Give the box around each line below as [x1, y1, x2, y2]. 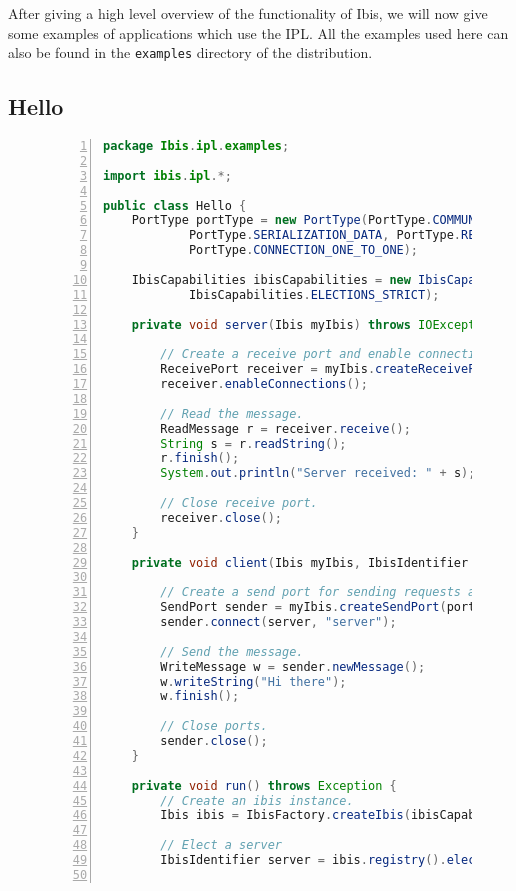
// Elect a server [160, 838, 282, 853]
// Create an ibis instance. [160, 793, 354, 808]
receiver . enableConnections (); [160, 377, 368, 392]
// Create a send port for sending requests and [160, 585, 490, 600]
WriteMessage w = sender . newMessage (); [160, 659, 426, 674]
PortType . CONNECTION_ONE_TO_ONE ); [188, 243, 419, 258]
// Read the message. [160, 406, 304, 421]
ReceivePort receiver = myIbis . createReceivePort [160, 362, 497, 377]
